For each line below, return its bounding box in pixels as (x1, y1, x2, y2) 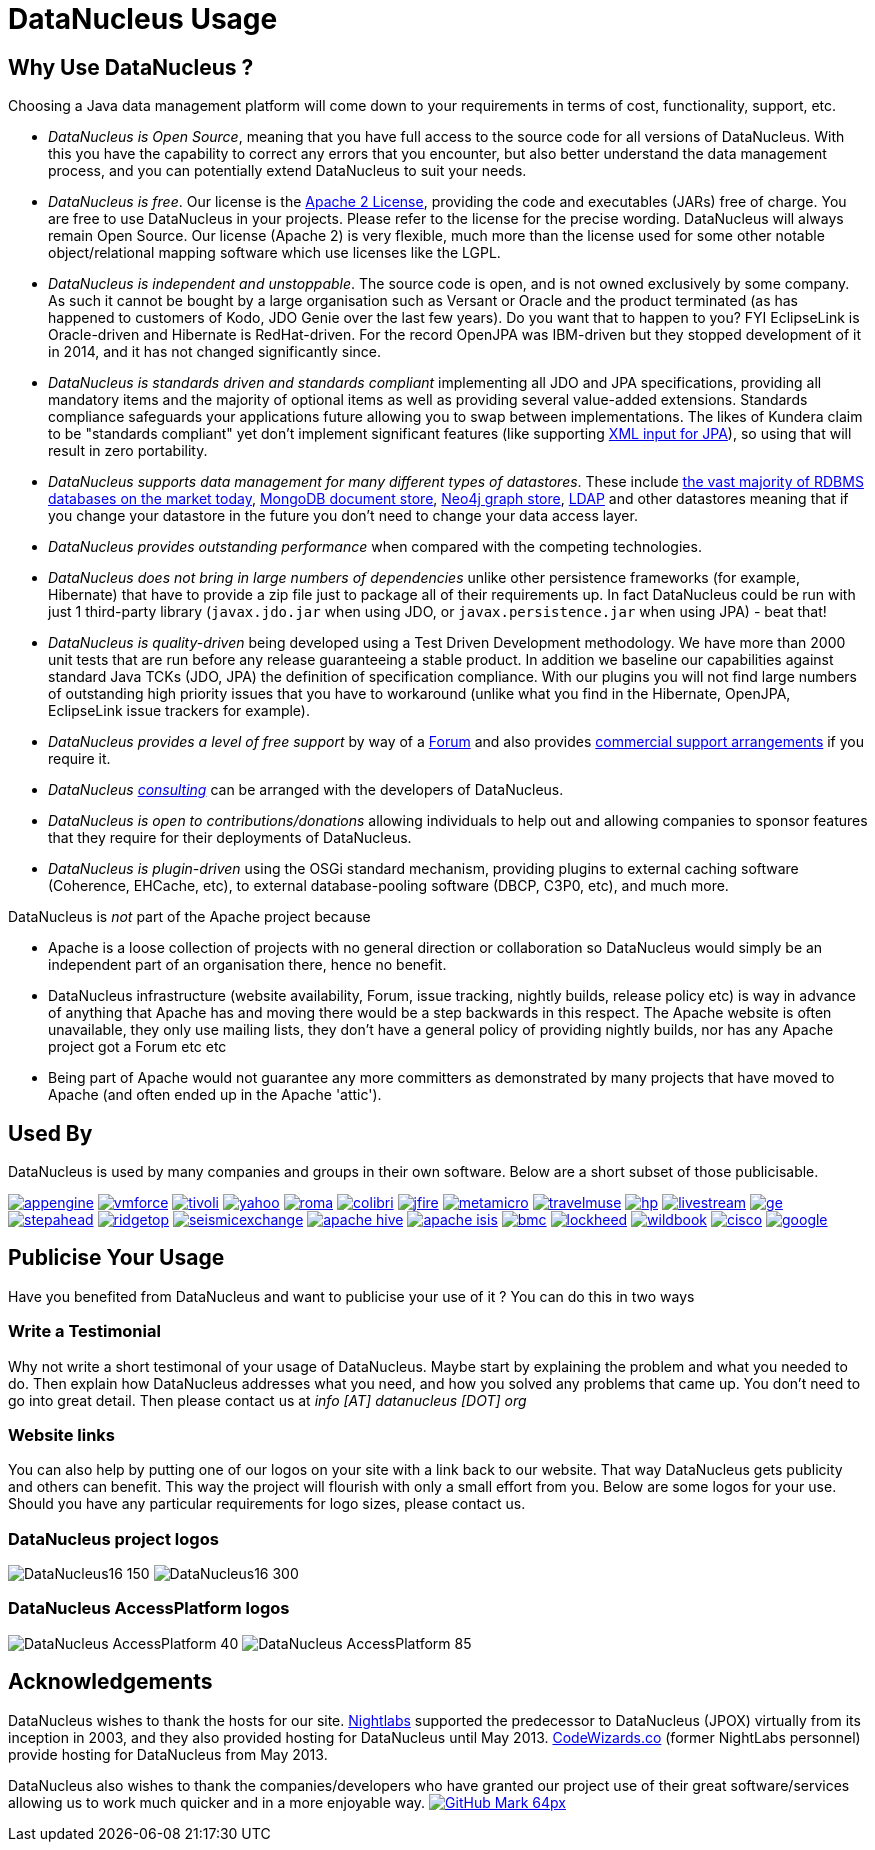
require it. (48, 750, 111, 768)
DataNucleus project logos (8, 1528, 219, 1549)
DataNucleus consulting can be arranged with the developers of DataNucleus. (48, 781, 564, 799)
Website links (8, 1424, 115, 1445)
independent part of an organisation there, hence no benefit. (48, 956, 447, 974)
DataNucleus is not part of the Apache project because (8, 908, 371, 926)
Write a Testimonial (8, 1321, 161, 1342)
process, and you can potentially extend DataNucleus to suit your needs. (48, 162, 527, 180)
